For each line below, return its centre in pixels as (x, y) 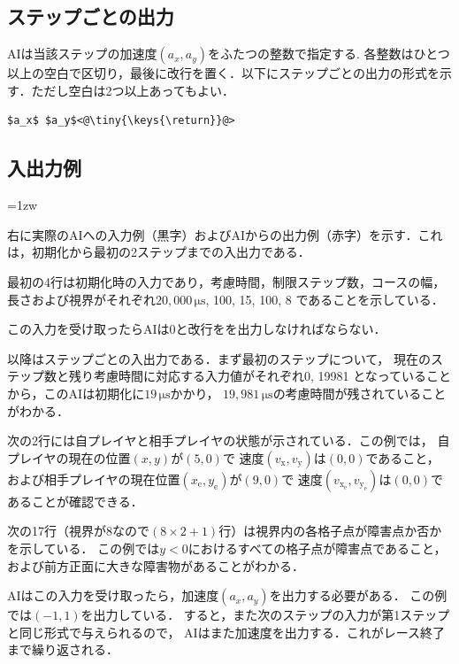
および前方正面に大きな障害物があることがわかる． (156, 565)
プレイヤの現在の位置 (69, 457)
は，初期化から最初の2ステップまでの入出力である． (159, 252)
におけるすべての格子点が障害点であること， (317, 548)
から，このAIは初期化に (76, 393)
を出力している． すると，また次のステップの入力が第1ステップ (265, 615)
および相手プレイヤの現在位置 (94, 479)
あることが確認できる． (75, 501)
